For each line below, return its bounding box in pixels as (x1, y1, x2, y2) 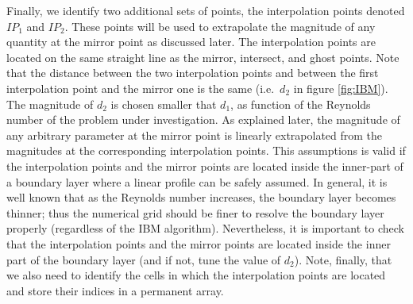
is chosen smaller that (110, 95, 217, 112)
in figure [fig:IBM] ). (293, 79, 388, 96)
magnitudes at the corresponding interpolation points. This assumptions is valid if (6, 142, 406, 159)
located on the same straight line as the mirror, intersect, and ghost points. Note (6, 48, 399, 65)
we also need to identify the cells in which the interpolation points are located (6, 267, 386, 283)
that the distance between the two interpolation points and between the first (6, 64, 379, 81)
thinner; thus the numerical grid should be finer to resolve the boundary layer (6, 204, 384, 221)
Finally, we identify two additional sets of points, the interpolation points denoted (6, 2, 405, 18)
